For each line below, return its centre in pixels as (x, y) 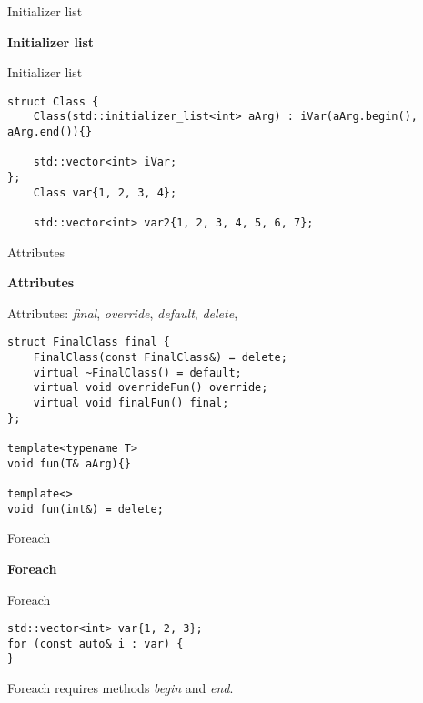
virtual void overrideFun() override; (151, 388)
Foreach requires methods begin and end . (121, 688)
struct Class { (53, 101)
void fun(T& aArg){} (70, 463)
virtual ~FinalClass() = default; (137, 372)
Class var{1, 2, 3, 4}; (105, 192)
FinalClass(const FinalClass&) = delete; (160, 358)
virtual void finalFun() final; (131, 403)
